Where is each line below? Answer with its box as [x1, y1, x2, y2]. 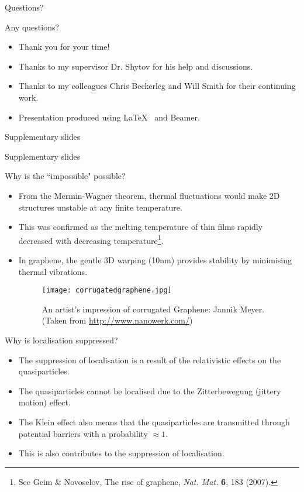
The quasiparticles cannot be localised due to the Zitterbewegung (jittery [18, 384, 281, 397]
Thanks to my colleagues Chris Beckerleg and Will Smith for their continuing [18, 80, 296, 92]
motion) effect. [18, 396, 71, 408]
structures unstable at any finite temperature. [18, 201, 182, 213]
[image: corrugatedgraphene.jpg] [42, 286, 172, 295]
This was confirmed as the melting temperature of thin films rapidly [18, 221, 263, 233]
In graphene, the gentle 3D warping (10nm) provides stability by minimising [18, 253, 292, 266]
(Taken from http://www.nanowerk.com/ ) [42, 314, 193, 326]
